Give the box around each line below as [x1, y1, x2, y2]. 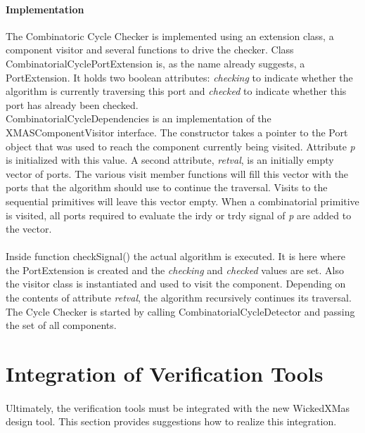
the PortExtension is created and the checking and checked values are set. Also [6, 262, 345, 277]
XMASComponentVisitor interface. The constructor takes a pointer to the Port [6, 124, 348, 139]
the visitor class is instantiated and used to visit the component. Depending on [6, 276, 346, 291]
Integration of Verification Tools [6, 359, 324, 388]
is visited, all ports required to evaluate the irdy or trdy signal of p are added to [6, 207, 352, 222]
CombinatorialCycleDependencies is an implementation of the [6, 111, 271, 126]
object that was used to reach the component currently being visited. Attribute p [6, 138, 355, 153]
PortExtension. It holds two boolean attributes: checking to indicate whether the [6, 70, 353, 84]
